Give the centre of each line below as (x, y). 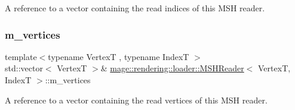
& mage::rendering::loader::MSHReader (172, 68)
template (21, 56)
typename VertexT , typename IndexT (119, 56)
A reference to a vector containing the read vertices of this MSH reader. (136, 100)
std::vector (24, 68)
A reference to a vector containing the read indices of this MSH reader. (135, 8)
